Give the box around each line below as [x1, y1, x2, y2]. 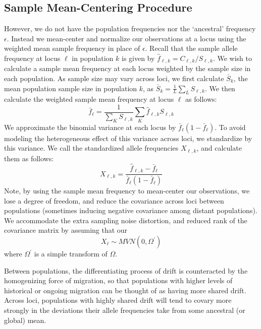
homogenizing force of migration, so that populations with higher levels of [4, 275, 233, 286]
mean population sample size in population [4, 83, 137, 93]
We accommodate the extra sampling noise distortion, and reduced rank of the [4, 215, 247, 225]
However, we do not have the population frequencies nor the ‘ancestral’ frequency [4, 23, 256, 34]
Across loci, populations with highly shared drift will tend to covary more [4, 295, 232, 305]
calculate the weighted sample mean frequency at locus [4, 94, 174, 104]
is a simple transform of [34, 248, 108, 259]
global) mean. [4, 314, 46, 325]
